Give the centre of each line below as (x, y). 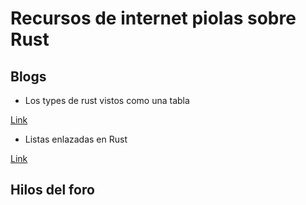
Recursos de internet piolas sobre (153, 18)
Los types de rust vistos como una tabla (107, 100)
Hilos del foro (52, 190)
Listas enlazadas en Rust (76, 139)
